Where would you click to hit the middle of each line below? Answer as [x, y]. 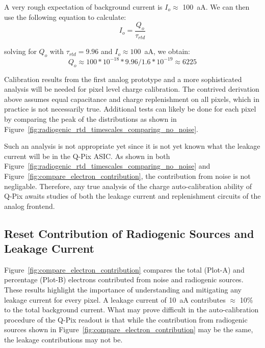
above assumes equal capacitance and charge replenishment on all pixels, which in [132, 99]
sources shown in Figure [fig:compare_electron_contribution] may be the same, [129, 329]
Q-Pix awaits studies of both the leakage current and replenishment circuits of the [132, 196]
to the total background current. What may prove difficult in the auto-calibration [131, 310]
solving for [20, 51]
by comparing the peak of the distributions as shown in [90, 118]
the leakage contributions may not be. [63, 340]
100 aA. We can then [216, 7]
